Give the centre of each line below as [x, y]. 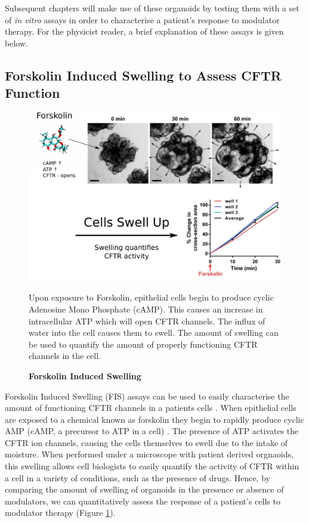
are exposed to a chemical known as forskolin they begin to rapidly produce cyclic [154, 419]
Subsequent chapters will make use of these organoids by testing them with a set [152, 8]
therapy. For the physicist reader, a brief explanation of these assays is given [144, 31]
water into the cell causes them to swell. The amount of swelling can [154, 332]
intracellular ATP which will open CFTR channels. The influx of [147, 321]
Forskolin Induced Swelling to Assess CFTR [143, 75]
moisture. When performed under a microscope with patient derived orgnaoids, [149, 454]
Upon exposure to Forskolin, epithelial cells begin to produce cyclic [151, 297]
